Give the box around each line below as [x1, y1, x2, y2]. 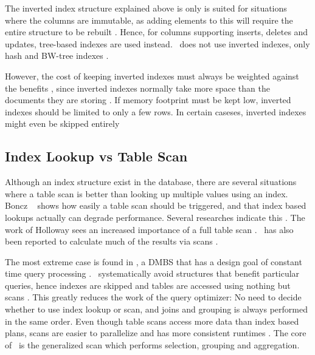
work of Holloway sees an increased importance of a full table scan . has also [5, 223, 294, 235]
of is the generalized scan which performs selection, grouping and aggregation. [5, 338, 300, 351]
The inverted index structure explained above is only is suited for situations [5, 2, 287, 14]
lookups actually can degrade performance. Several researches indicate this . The [5, 211, 305, 223]
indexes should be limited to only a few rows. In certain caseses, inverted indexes [5, 105, 306, 118]
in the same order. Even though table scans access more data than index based [5, 314, 299, 327]
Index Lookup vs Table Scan [5, 147, 188, 166]
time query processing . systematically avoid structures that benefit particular [5, 267, 300, 280]
